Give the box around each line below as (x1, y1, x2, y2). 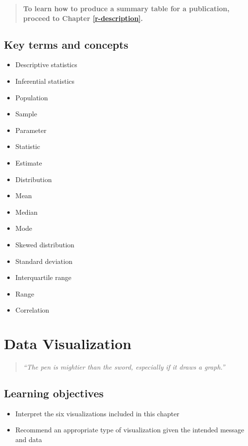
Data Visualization (4, 334, 132, 353)
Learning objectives (4, 386, 104, 400)
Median (15, 206, 38, 217)
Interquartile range (15, 272, 71, 282)
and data (15, 434, 42, 444)
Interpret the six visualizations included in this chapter (15, 408, 179, 418)
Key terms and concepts (4, 37, 128, 52)
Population (15, 92, 48, 102)
